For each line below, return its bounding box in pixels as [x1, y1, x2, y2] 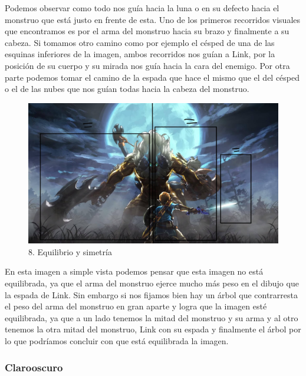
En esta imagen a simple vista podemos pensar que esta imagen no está [5, 265, 264, 278]
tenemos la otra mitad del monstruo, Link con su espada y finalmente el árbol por [5, 323, 301, 335]
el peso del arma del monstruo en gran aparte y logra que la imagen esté [5, 300, 267, 312]
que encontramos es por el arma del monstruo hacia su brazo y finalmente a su [5, 25, 289, 37]
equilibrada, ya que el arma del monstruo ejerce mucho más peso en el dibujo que [5, 277, 299, 289]
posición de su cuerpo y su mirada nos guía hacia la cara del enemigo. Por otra [5, 59, 290, 71]
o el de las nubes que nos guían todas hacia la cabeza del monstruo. [5, 83, 249, 95]
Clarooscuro [5, 359, 63, 374]
